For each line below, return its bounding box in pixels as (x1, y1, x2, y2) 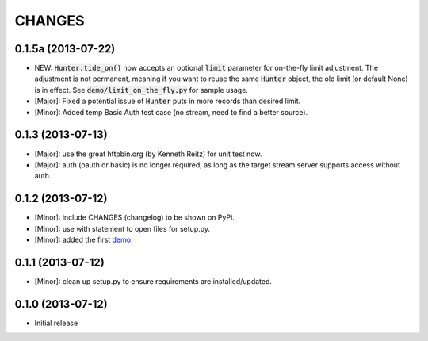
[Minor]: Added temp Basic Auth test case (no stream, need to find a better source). (34, 107, 308, 117)
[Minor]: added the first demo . (34, 235, 133, 244)
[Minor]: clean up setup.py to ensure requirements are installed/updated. (34, 276, 273, 285)
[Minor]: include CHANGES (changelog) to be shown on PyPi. (34, 213, 235, 222)
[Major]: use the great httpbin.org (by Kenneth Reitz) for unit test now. (34, 149, 262, 159)
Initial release (34, 318, 78, 328)
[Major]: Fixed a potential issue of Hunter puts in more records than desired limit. (34, 96, 301, 106)
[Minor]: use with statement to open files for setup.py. (34, 224, 210, 233)
